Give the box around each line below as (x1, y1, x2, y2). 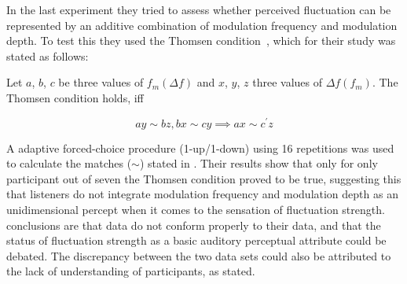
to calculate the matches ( (6, 155, 132, 172)
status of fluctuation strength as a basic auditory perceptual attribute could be (6, 232, 387, 249)
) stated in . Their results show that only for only (139, 155, 378, 172)
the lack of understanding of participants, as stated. (6, 263, 255, 279)
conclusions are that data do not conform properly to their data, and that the (6, 216, 381, 233)
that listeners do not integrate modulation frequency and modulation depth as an (6, 186, 398, 202)
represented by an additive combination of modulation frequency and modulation (6, 17, 398, 33)
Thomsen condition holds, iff (6, 89, 144, 105)
